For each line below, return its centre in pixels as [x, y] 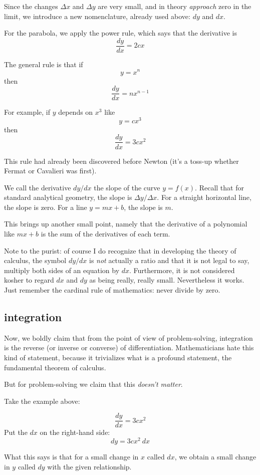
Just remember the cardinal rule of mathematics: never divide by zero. [112, 290]
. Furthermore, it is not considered [182, 270]
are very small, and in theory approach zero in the [175, 6]
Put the [16, 432]
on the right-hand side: [75, 432]
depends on [76, 112]
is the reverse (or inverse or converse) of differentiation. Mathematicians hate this [129, 347]
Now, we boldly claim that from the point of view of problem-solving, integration [128, 337]
